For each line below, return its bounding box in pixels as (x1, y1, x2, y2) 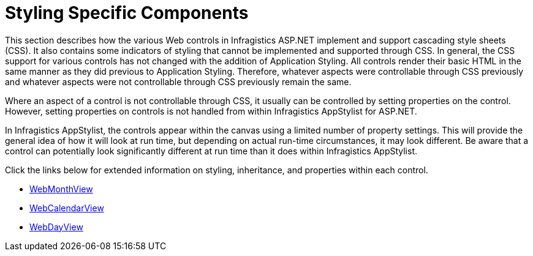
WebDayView (29, 221, 83, 232)
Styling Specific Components (5, 2, 249, 23)
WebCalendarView (29, 202, 104, 213)
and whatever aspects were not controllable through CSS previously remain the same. (5, 76, 352, 87)
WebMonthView (29, 183, 93, 194)
